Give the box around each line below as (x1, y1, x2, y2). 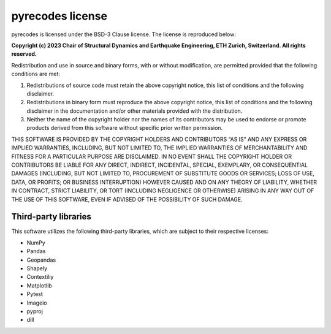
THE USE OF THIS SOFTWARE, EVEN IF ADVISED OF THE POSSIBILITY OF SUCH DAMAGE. (11, 195, 243, 203)
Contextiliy (26, 273, 54, 281)
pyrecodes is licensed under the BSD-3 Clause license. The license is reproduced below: (11, 31, 236, 38)
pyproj (26, 308, 43, 315)
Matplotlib (26, 282, 52, 289)
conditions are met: (11, 70, 61, 78)
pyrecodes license (11, 9, 107, 23)
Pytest (26, 290, 43, 298)
